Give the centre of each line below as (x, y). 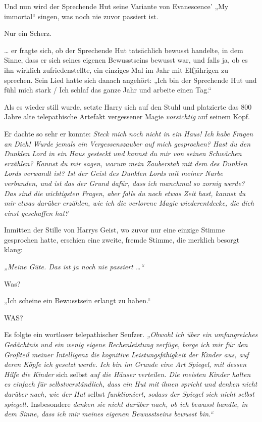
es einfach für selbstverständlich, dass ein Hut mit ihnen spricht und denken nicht (131, 384)
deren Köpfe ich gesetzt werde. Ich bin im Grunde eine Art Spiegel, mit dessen (125, 364)
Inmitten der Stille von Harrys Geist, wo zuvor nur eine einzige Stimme (115, 230)
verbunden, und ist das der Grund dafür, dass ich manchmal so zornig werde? (124, 183)
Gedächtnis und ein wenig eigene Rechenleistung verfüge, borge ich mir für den (126, 344)
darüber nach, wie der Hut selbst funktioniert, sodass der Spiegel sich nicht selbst (129, 394)
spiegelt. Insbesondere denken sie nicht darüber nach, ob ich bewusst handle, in (126, 404)
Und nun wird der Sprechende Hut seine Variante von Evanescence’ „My (116, 6)
